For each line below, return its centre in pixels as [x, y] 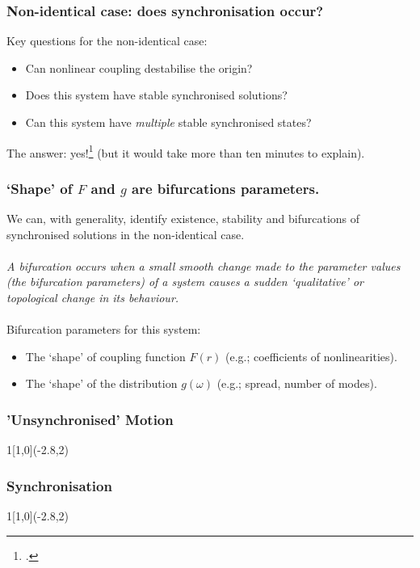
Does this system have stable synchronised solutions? [156, 95]
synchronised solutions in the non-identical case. [126, 234]
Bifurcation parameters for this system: [104, 329]
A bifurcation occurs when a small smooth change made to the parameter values [204, 265]
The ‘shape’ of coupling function [105, 356]
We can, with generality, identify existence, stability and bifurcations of [183, 219]
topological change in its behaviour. [93, 298]
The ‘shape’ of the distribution [101, 383]
